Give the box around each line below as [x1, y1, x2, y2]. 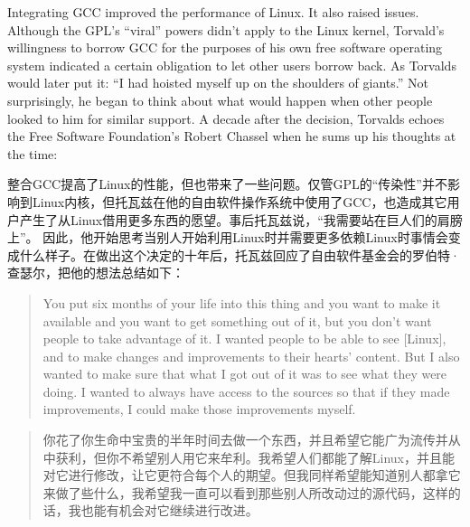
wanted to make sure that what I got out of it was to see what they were [42, 364, 447, 383]
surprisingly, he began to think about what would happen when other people [7, 90, 433, 109]
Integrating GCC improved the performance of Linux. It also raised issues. [7, 3, 419, 21]
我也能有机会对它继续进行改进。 [68, 501, 258, 520]
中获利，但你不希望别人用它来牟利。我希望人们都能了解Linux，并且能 [42, 447, 456, 466]
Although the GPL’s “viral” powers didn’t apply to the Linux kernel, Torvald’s [7, 20, 445, 39]
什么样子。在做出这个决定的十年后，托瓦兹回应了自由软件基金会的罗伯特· [19, 245, 460, 264]
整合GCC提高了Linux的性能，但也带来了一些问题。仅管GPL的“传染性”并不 [7, 174, 447, 193]
